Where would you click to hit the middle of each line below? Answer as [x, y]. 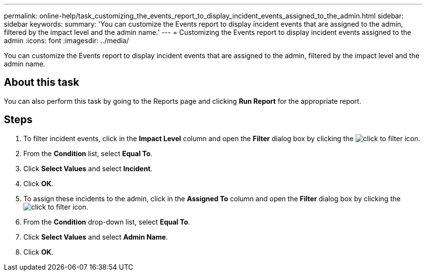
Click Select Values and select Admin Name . [96, 237]
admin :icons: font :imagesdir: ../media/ [66, 40]
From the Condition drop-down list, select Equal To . [107, 222]
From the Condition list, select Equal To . [88, 153]
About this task [42, 82]
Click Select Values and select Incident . [88, 168]
